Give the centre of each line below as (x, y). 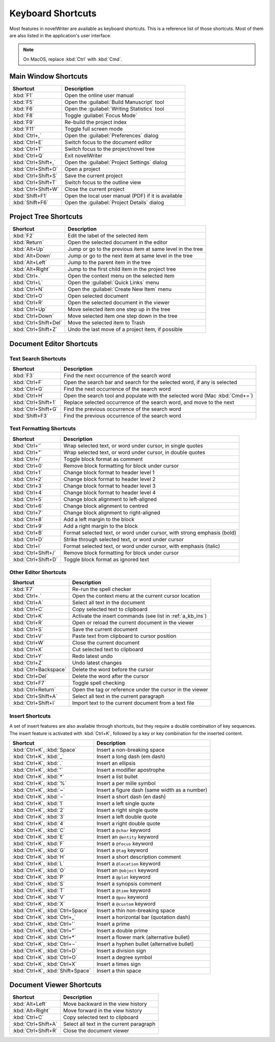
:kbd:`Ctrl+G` (28, 389)
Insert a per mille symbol (126, 783)
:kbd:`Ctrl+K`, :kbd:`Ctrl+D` (45, 950)
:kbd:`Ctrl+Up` (30, 310)
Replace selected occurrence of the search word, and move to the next (149, 402)
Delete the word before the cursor (113, 670)
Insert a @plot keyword (123, 877)
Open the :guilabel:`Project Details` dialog (114, 202)
